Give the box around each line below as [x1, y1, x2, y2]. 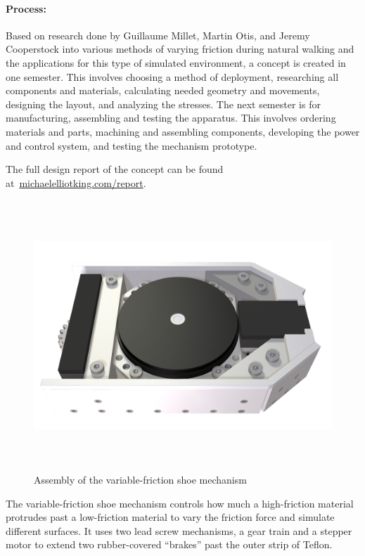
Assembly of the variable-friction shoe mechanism [34, 472, 247, 486]
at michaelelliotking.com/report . [6, 175, 146, 190]
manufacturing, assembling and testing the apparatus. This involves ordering [6, 110, 336, 125]
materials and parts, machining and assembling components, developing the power [6, 124, 360, 138]
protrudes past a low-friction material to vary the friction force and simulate [6, 510, 335, 524]
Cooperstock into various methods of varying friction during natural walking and [6, 41, 354, 56]
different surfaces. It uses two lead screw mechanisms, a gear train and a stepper [6, 523, 352, 538]
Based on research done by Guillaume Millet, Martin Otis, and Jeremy [6, 27, 310, 42]
